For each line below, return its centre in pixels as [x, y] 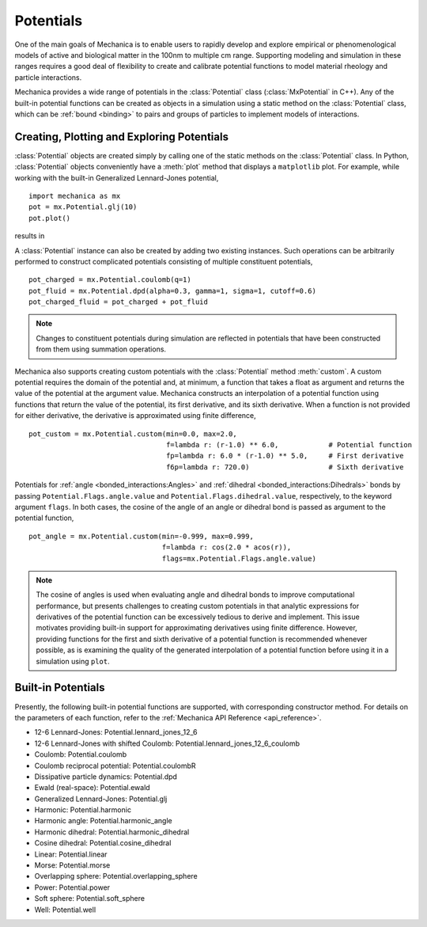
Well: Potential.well [65, 910]
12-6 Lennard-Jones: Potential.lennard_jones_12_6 [116, 732]
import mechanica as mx [75, 196]
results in [30, 236]
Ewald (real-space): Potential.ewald [92, 788]
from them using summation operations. [101, 349]
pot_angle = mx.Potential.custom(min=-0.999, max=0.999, [142, 536]
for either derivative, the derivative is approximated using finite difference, [135, 416]
